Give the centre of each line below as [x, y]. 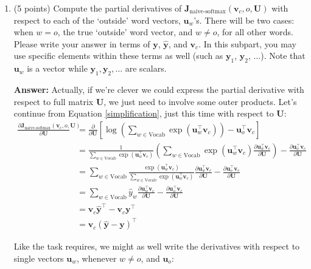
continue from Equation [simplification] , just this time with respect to [144, 113]
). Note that [283, 56]
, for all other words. [255, 32]
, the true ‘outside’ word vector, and [125, 32]
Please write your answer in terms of [82, 43]
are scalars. [146, 68]
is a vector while [57, 68]
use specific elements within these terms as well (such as [118, 56]
